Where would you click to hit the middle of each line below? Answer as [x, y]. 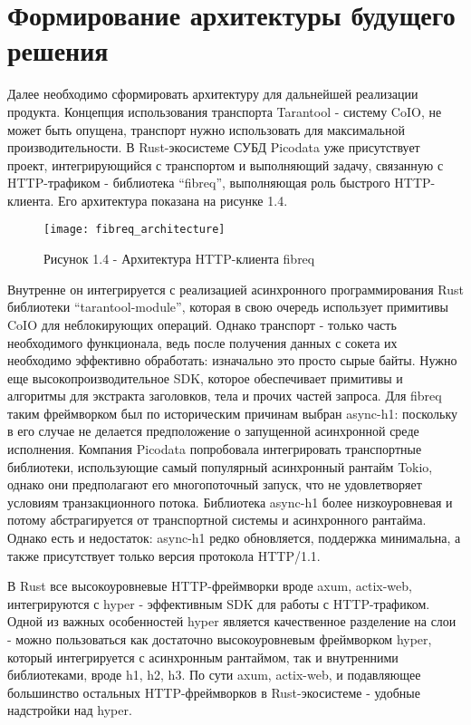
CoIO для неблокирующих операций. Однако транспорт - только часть [202, 324]
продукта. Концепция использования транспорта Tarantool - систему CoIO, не [225, 111]
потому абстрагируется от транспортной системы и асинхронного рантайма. [217, 520]
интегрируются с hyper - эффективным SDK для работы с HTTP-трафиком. [219, 603]
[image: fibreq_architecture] [135, 230]
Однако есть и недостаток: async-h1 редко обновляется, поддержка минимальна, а [234, 538]
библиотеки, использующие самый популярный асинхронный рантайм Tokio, [220, 466]
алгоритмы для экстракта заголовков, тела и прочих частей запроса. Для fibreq [225, 396]
